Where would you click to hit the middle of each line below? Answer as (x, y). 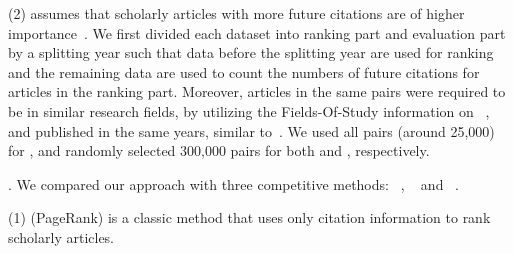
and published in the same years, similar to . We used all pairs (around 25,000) (251, 130)
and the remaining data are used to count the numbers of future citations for (244, 71)
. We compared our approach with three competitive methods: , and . (233, 183)
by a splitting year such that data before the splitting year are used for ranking (251, 52)
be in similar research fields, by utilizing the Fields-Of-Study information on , (249, 110)
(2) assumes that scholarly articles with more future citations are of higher (236, 13)
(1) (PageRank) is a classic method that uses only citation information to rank (249, 217)
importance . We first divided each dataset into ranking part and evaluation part (257, 32)
